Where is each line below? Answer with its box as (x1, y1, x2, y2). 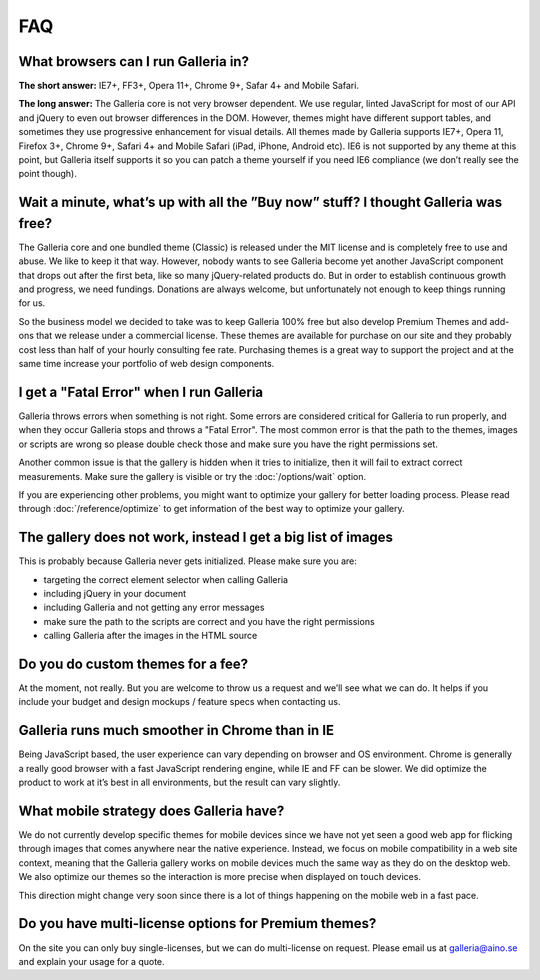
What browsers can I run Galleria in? (18, 53, 250, 70)
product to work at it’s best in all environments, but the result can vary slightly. (18, 776, 341, 789)
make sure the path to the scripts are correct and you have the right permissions (43, 615, 375, 627)
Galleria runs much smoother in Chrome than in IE (18, 722, 335, 739)
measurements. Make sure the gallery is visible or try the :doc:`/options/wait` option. (18, 470, 367, 482)
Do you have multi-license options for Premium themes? (18, 915, 377, 932)
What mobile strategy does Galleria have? (18, 802, 285, 819)
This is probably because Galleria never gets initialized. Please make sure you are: (18, 555, 357, 567)
